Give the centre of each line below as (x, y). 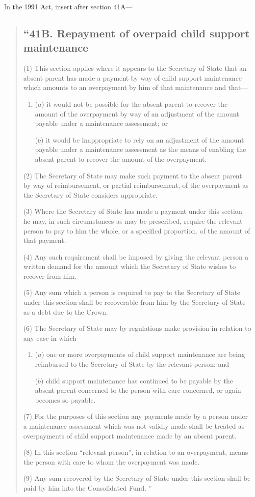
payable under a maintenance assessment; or (102, 123)
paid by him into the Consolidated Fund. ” (88, 487)
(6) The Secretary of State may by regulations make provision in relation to (137, 328)
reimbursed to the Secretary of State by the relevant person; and (132, 364)
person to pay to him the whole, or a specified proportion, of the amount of (137, 230)
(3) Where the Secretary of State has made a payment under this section (133, 211)
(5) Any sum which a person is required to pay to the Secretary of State (132, 292)
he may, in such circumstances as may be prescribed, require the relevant (133, 220)
